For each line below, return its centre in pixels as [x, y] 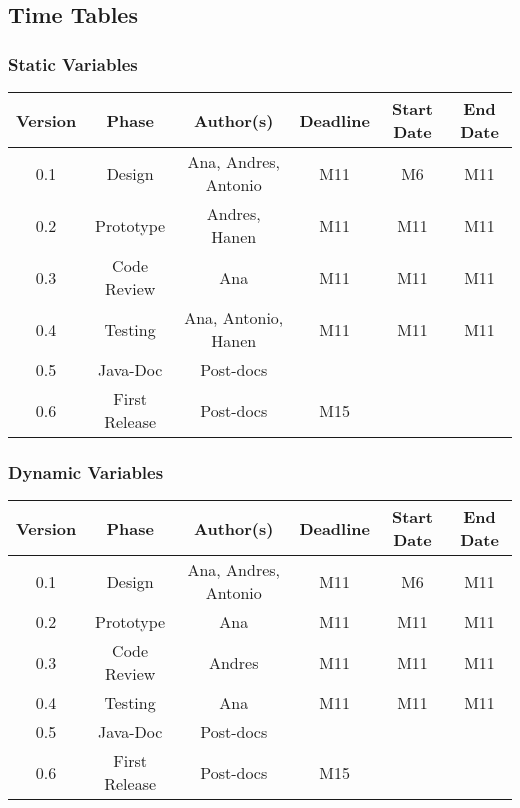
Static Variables [73, 63]
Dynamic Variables [86, 471]
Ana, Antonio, [234, 317]
